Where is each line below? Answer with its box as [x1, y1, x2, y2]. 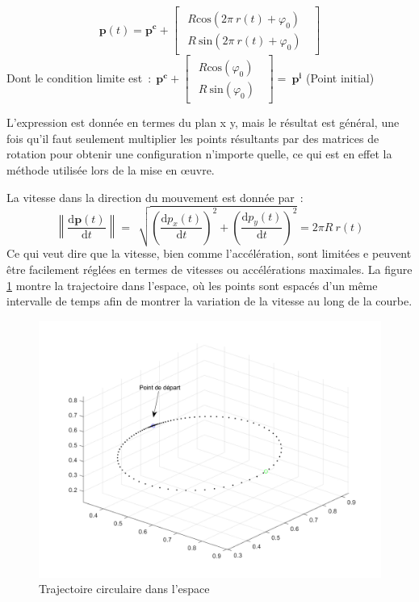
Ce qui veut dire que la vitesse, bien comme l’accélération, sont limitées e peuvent [6, 245, 412, 262]
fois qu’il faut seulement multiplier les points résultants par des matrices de [6, 129, 379, 146]
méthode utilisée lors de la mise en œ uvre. [6, 161, 215, 178]
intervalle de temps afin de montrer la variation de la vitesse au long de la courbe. [6, 293, 413, 309]
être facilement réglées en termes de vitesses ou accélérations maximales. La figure [6, 260, 413, 277]
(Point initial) [305, 69, 375, 86]
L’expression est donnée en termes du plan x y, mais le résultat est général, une [6, 114, 400, 131]
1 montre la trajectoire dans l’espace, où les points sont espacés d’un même [6, 276, 378, 293]
